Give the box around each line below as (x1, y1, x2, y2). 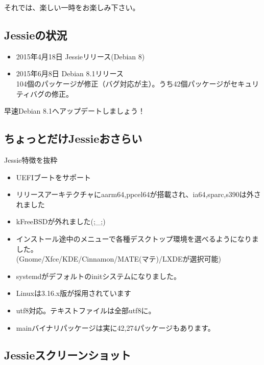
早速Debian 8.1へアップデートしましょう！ (4, 105, 145, 116)
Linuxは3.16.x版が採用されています (16, 288, 131, 298)
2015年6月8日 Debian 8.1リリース (16, 68, 124, 79)
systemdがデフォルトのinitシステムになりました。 (16, 270, 181, 281)
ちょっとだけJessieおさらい (4, 131, 142, 146)
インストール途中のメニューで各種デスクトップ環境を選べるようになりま (16, 233, 259, 244)
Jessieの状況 (4, 27, 67, 42)
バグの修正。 (30, 88, 73, 99)
